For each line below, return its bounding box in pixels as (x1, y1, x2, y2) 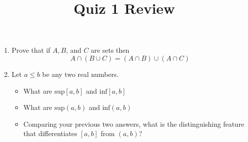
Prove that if (11, 45, 50, 55)
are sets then (91, 45, 130, 55)
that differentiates (23, 128, 77, 139)
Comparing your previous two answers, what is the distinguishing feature (23, 118, 245, 129)
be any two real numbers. (42, 69, 119, 79)
